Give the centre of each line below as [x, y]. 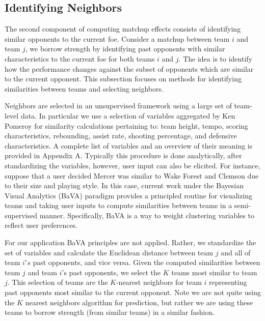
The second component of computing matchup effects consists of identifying [123, 29]
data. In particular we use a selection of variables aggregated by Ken [128, 115]
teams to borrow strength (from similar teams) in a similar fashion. [110, 312]
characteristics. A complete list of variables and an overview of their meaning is [129, 145]
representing [228, 282]
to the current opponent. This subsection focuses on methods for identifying [123, 79]
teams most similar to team [214, 272]
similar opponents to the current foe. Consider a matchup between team [117, 38]
